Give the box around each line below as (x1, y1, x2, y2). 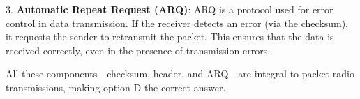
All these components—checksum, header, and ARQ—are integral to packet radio (6, 66, 354, 81)
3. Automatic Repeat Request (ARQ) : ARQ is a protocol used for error (6, 2, 333, 16)
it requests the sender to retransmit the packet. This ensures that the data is (6, 29, 334, 44)
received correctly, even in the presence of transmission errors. (6, 43, 271, 57)
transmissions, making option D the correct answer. (6, 79, 226, 94)
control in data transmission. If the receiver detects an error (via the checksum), (6, 15, 349, 30)
